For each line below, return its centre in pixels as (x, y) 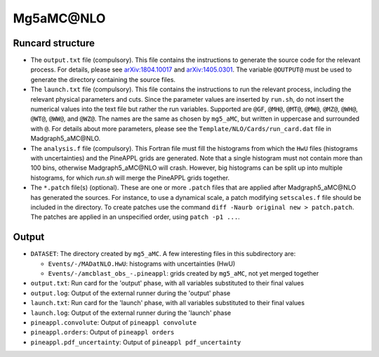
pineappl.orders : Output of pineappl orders (102, 332)
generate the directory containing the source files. (103, 79)
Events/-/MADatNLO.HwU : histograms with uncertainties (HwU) (142, 264)
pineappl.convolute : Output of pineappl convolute (113, 322)
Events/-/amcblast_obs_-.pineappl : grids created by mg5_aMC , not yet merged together (184, 273)
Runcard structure (54, 43)
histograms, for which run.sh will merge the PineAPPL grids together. (130, 177)
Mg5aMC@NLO (59, 18)
